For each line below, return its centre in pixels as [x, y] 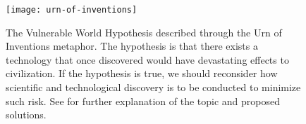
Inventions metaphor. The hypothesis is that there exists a [132, 46]
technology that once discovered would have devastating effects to [147, 59]
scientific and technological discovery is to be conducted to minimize [153, 87]
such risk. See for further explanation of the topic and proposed [143, 101]
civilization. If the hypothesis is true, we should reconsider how [142, 73]
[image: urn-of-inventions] [72, 10]
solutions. [26, 115]
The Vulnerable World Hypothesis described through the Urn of [144, 32]
